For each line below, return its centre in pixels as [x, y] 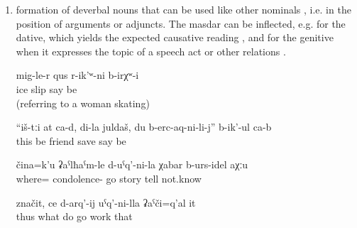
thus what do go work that [74, 216]
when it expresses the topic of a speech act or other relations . [151, 51]
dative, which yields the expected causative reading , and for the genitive [175, 37]
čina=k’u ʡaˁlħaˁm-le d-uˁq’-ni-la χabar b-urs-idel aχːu [132, 164]
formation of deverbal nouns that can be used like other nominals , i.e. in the [183, 9]
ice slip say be [46, 88]
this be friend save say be [71, 140]
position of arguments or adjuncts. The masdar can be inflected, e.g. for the [181, 23]
